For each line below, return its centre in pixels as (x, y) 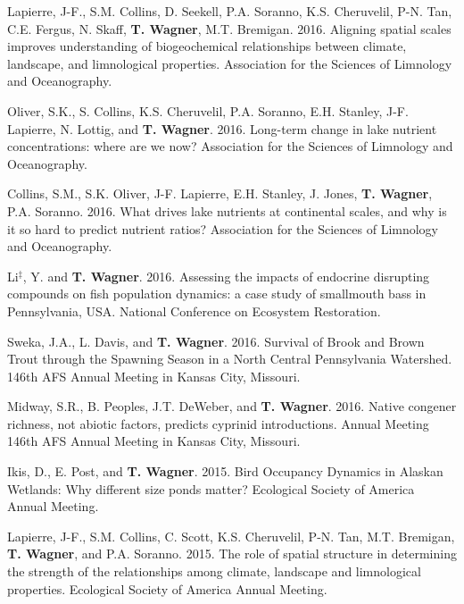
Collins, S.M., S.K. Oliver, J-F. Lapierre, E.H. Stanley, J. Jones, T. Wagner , (220, 193)
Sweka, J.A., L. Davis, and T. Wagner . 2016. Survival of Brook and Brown (216, 341)
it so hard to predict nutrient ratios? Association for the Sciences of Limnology (223, 228)
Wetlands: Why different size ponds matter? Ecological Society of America (211, 488)
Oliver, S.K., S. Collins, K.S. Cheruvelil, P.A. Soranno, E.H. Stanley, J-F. (208, 110)
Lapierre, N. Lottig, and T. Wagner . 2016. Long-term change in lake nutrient (222, 128)
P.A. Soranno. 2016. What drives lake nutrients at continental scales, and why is (227, 210)
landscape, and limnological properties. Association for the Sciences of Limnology (230, 63)
